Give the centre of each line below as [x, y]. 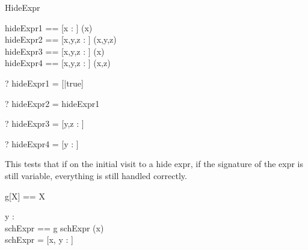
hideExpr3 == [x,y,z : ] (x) [55, 51]
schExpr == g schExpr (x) [54, 227]
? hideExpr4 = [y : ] [42, 143]
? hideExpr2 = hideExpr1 [52, 103]
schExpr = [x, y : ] [39, 239]
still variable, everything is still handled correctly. [96, 175]
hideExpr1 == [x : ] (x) [49, 27]
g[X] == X [25, 196]
